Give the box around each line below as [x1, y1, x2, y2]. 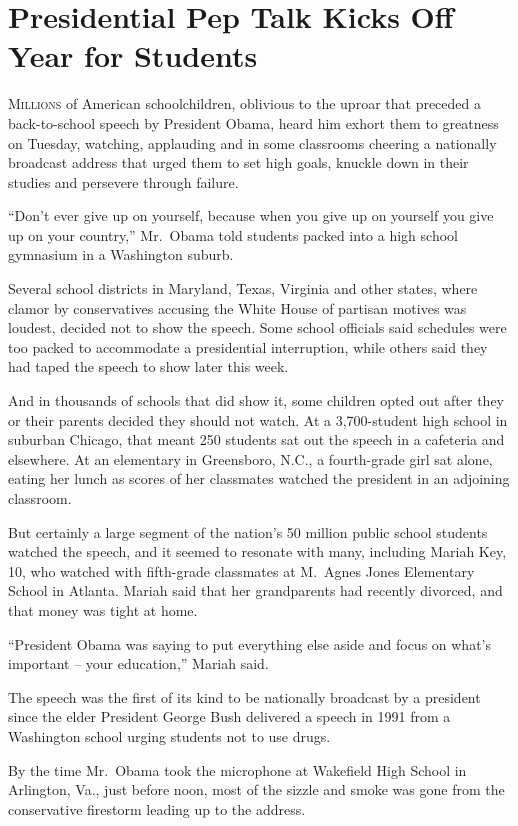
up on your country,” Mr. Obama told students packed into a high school [8, 224, 458, 245]
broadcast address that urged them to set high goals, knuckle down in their [8, 152, 469, 173]
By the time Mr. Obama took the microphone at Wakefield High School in [8, 759, 467, 780]
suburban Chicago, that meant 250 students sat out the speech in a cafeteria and [8, 429, 505, 450]
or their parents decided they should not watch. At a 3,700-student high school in [8, 409, 508, 430]
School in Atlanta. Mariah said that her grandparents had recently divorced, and [8, 580, 503, 601]
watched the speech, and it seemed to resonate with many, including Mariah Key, [8, 541, 507, 562]
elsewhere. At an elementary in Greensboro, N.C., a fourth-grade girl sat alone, [8, 448, 493, 469]
